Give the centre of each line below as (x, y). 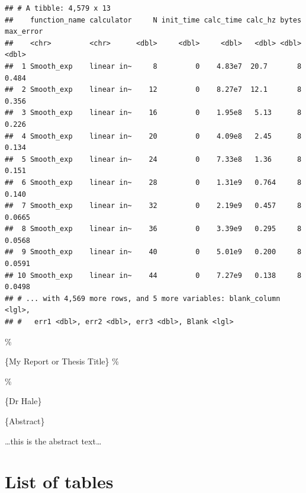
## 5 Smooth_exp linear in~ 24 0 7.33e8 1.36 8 (153, 159)
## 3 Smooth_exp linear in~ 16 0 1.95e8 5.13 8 (153, 113)
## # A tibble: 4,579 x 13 (58, 8)
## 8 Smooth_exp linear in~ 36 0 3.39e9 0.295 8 (153, 229)
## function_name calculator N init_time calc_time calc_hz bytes (153, 20)
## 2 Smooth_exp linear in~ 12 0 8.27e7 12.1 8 (153, 90)
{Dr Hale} (23, 401)
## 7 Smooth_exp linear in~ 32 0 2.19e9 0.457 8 (153, 206)
